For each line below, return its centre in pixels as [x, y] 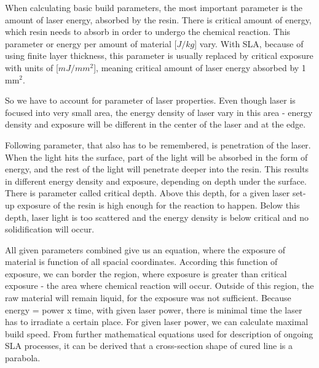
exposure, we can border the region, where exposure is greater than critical [146, 273]
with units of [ [32, 67]
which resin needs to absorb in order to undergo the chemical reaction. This [148, 32]
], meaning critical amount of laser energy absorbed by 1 [200, 67]
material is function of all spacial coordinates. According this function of [141, 262]
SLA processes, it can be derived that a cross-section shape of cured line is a [149, 346]
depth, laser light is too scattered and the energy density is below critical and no [157, 217]
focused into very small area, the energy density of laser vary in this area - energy [159, 112]
